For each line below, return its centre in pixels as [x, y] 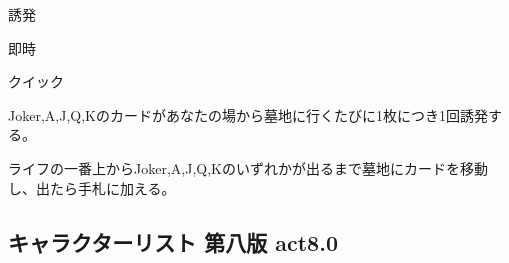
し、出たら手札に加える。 [92, 187]
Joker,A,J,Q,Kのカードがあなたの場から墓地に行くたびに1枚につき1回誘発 [248, 114]
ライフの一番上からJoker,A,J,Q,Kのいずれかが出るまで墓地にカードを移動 [248, 167]
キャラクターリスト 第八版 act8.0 [173, 241]
